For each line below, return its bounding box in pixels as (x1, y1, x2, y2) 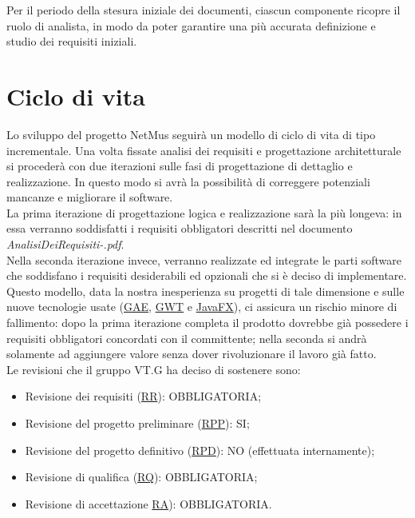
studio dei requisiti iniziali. (6, 33, 137, 50)
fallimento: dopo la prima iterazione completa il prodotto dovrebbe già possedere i (6, 314, 409, 331)
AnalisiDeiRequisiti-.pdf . (6, 236, 125, 253)
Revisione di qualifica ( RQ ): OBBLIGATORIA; (25, 468, 258, 485)
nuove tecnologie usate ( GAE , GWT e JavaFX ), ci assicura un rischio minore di (6, 298, 397, 315)
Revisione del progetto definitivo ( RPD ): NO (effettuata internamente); (25, 441, 375, 458)
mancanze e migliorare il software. (6, 189, 173, 205)
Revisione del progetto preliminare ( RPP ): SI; (25, 415, 250, 431)
